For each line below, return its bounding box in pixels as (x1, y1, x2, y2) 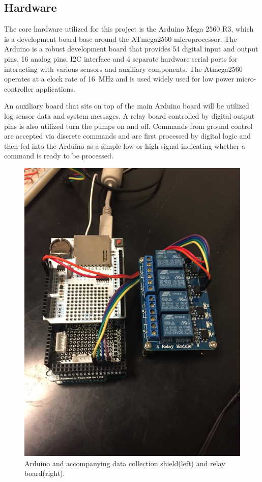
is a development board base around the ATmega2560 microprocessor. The (4, 33, 237, 44)
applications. (36, 83, 75, 94)
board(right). (24, 468, 65, 478)
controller (4, 83, 34, 94)
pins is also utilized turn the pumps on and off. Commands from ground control (4, 120, 253, 131)
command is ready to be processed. (4, 150, 113, 161)
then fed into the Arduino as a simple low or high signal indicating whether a (4, 140, 246, 151)
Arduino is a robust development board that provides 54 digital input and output (4, 43, 258, 54)
